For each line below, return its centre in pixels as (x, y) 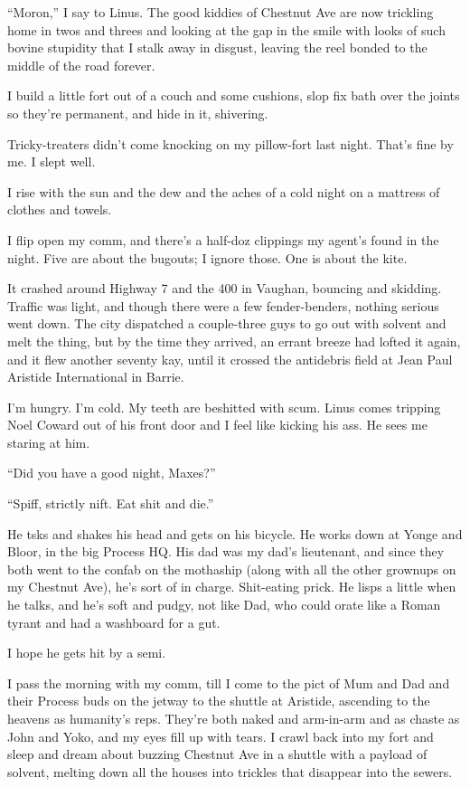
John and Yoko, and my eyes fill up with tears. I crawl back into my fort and (221, 736)
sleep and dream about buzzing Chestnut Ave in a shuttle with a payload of (217, 754)
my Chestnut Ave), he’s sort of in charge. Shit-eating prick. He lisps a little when (232, 587)
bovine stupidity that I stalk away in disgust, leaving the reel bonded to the (217, 47)
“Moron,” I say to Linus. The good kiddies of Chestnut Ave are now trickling (221, 12)
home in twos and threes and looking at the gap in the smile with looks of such (226, 29)
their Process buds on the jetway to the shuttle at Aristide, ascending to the (219, 701)
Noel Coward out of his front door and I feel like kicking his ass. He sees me (217, 425)
